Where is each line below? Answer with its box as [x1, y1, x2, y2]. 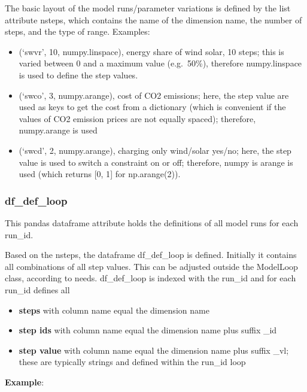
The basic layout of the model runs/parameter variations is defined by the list [5, 2, 291, 14]
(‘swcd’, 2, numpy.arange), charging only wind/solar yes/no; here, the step [19, 144, 291, 156]
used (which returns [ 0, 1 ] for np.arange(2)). [19, 168, 181, 180]
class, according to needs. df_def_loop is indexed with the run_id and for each [5, 272, 296, 284]
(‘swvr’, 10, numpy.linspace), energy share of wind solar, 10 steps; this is [19, 45, 284, 57]
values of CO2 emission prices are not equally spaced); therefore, [19, 112, 256, 124]
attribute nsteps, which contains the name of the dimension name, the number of [5, 13, 302, 26]
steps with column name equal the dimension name [19, 303, 209, 316]
